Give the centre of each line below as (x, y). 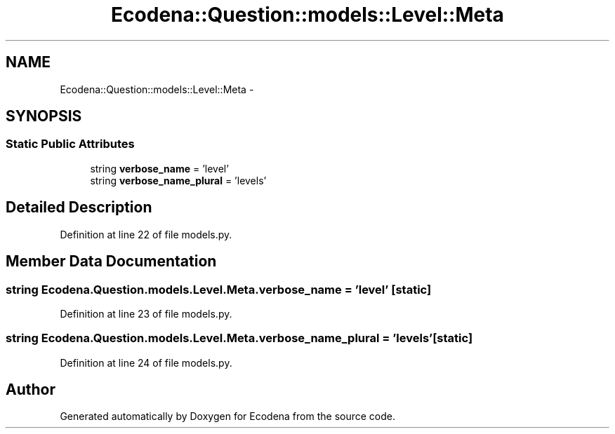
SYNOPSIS (44, 116)
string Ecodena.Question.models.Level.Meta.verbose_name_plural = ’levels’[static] (239, 338)
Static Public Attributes (70, 144)
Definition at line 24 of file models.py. (146, 362)
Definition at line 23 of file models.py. (146, 313)
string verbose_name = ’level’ (159, 168)
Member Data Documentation (111, 262)
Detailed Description (79, 208)
